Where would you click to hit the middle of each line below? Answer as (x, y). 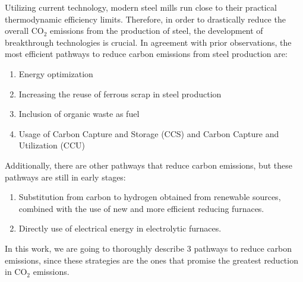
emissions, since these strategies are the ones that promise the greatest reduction (151, 260)
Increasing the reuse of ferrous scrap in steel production (120, 94)
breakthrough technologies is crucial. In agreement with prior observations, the (148, 42)
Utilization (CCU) (52, 145)
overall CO (24, 31)
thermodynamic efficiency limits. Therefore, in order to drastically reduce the (145, 19)
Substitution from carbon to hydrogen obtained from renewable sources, (150, 197)
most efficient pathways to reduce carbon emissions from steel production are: (146, 54)
